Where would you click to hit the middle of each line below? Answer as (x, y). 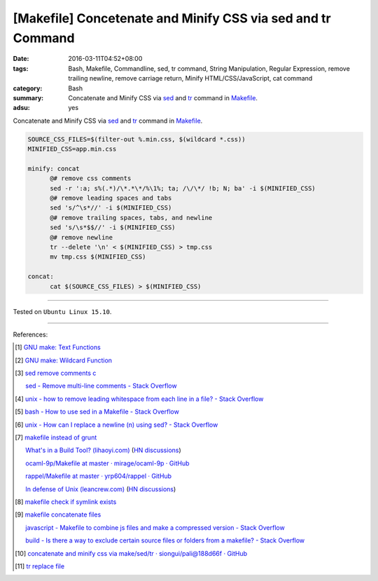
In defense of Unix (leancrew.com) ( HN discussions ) (101, 489)
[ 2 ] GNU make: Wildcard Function (63, 360)
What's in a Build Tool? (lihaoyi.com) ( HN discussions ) (103, 450)
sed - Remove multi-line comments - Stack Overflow (101, 386)
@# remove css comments (91, 178)
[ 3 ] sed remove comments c (56, 373)
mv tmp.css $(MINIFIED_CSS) (98, 257)
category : (28, 88)
